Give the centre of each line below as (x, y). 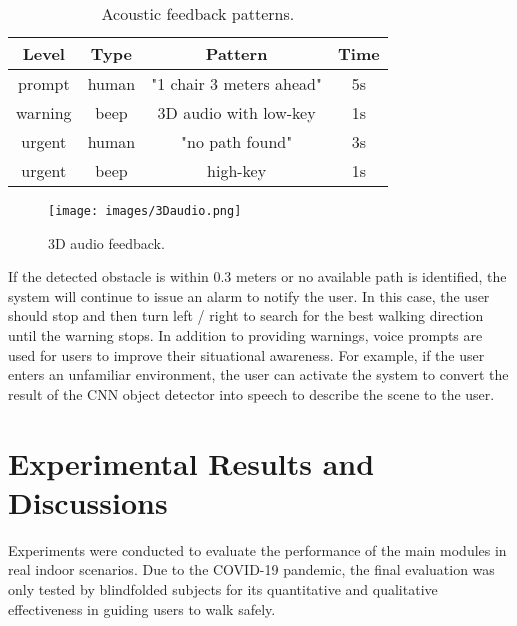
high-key (237, 170)
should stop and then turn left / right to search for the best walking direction (246, 315)
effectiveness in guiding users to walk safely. (142, 608)
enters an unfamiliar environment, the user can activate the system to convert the (258, 374)
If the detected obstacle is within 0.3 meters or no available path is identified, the (257, 276)
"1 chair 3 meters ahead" (236, 83)
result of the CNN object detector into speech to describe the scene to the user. (251, 393)
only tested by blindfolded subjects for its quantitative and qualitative (223, 588)
